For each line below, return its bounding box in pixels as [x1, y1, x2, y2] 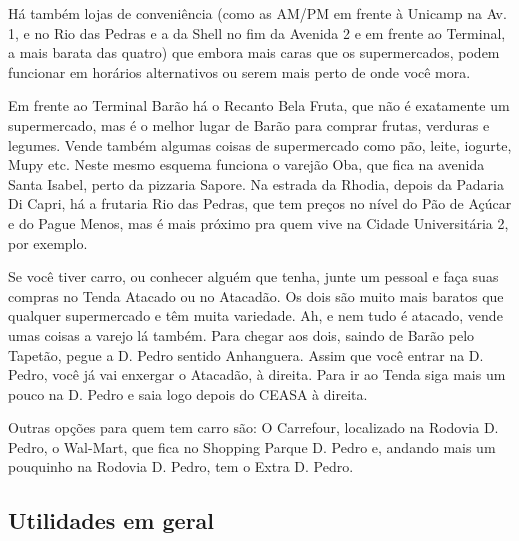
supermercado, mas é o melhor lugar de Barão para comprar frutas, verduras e [8, 114, 490, 135]
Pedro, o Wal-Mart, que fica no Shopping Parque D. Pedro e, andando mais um [8, 436, 496, 457]
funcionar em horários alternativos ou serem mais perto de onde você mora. [8, 61, 471, 82]
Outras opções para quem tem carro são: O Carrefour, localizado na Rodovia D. [8, 417, 499, 438]
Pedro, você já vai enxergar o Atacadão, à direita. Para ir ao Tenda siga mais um [8, 364, 506, 385]
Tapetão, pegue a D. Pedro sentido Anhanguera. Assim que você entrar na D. [8, 344, 484, 365]
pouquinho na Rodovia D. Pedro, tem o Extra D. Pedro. [8, 456, 354, 477]
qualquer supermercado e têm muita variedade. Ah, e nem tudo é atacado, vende [8, 305, 503, 326]
